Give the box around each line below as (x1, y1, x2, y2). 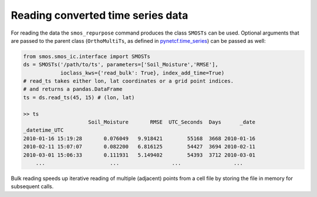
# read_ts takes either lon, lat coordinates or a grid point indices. (23, 78, 234, 84)
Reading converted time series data (11, 9, 188, 22)
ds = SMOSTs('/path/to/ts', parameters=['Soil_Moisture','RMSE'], (23, 62, 218, 68)
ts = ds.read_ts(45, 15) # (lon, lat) (23, 94, 135, 101)
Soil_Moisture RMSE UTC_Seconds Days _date (88, 119, 255, 125)
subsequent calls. (11, 183, 54, 190)
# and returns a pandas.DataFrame (23, 86, 123, 93)
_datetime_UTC (23, 127, 64, 134)
